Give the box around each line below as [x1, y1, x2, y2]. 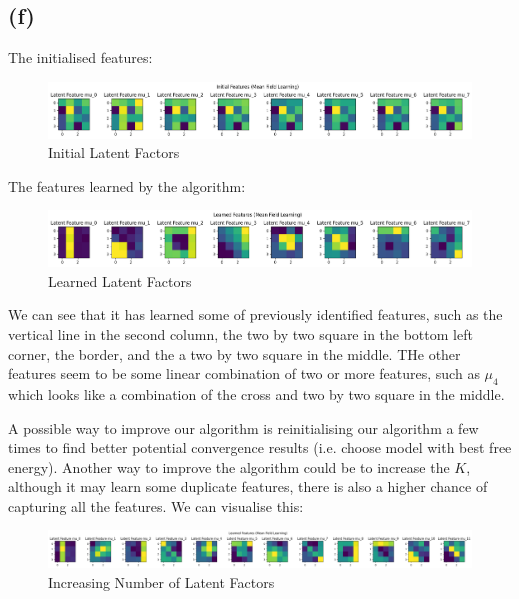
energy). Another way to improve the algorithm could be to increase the [8, 456, 450, 477]
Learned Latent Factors [48, 270, 192, 291]
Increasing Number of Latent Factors [48, 571, 275, 592]
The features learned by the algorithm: [8, 175, 246, 196]
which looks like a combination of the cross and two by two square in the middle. [8, 383, 505, 404]
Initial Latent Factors [48, 142, 180, 163]
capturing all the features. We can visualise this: [8, 495, 304, 516]
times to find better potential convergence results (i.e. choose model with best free [8, 437, 512, 458]
